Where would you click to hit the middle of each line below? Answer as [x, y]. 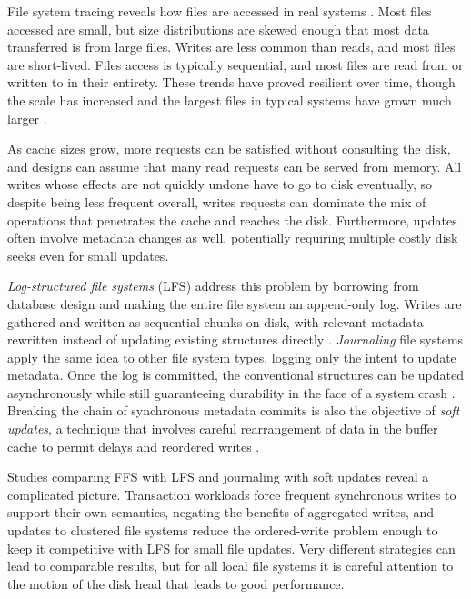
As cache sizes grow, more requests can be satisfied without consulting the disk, [229, 149]
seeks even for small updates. [88, 255]
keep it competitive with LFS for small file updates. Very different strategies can [231, 548]
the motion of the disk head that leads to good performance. [176, 583]
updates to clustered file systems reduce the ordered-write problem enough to [223, 530]
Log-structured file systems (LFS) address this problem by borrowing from [213, 286]
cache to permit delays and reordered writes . [134, 446]
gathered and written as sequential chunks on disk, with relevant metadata [215, 321]
